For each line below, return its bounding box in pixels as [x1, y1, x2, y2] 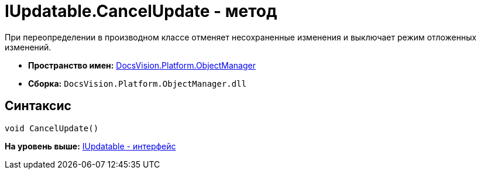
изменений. [5, 42, 51, 52]
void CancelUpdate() [5, 123, 99, 133]
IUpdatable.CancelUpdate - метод [5, 1, 277, 21]
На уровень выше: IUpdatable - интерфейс [5, 141, 176, 151]
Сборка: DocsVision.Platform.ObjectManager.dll [28, 78, 247, 88]
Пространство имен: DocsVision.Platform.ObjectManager [28, 60, 256, 70]
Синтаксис [5, 98, 71, 114]
